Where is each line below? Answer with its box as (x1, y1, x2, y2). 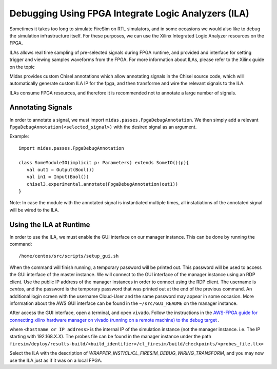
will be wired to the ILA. (9, 207, 59, 213)
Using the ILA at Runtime (9, 220, 90, 229)
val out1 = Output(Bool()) (26, 167, 95, 172)
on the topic (9, 64, 35, 70)
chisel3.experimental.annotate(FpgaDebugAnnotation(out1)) (26, 181, 179, 187)
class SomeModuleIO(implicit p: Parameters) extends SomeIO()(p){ (18, 160, 189, 165)
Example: (9, 133, 29, 140)
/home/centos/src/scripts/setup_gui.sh (18, 253, 119, 259)
